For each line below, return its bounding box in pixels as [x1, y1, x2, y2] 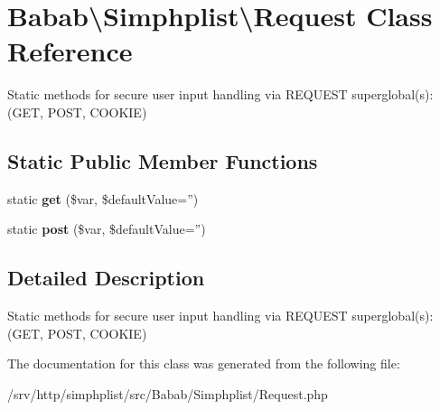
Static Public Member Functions [7, 146, 318, 174]
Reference [7, 33, 133, 70]
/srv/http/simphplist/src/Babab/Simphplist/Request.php [7, 384, 328, 403]
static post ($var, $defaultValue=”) [7, 219, 206, 238]
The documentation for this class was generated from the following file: [7, 354, 400, 373]
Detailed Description [7, 264, 205, 292]
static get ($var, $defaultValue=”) [7, 189, 199, 208]
